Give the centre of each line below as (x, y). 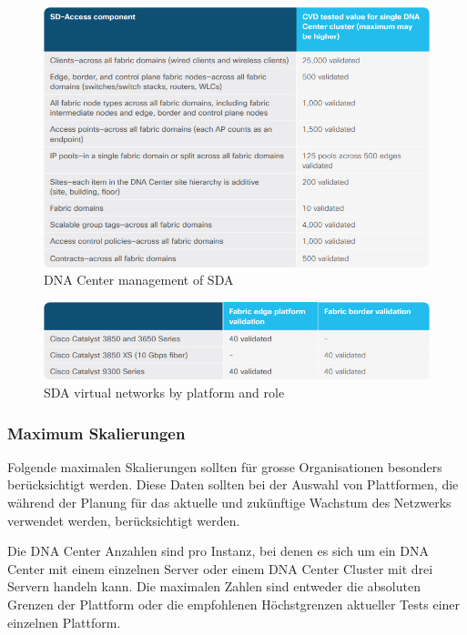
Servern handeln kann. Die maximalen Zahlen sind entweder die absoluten (214, 586)
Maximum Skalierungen (96, 433)
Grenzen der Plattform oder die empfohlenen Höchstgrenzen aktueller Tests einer (234, 604)
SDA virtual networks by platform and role (164, 392)
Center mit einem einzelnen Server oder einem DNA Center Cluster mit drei (220, 568)
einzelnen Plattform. (64, 622)
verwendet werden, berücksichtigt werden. (124, 520)
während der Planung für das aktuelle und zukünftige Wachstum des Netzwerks (229, 502)
